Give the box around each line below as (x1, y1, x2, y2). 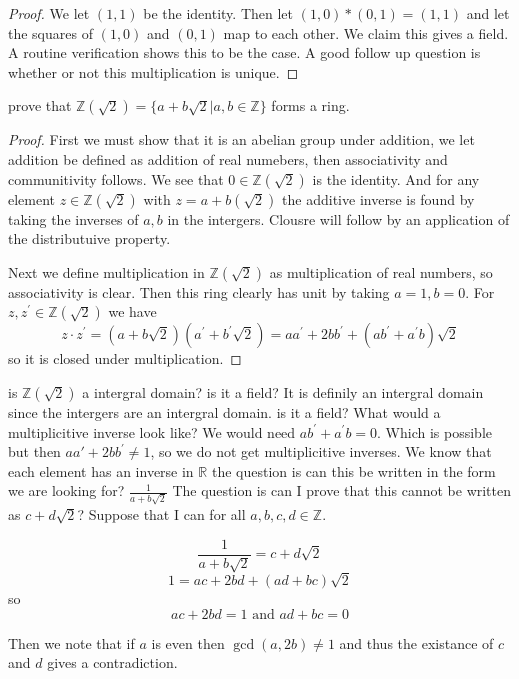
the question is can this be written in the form (211, 460, 496, 481)
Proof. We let (8, 3, 90, 23)
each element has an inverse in (8, 460, 194, 481)
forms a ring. (271, 95, 350, 116)
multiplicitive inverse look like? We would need (8, 421, 296, 442)
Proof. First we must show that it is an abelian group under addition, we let (8, 129, 475, 150)
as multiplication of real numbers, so (269, 261, 493, 282)
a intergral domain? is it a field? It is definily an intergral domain (82, 381, 484, 402)
